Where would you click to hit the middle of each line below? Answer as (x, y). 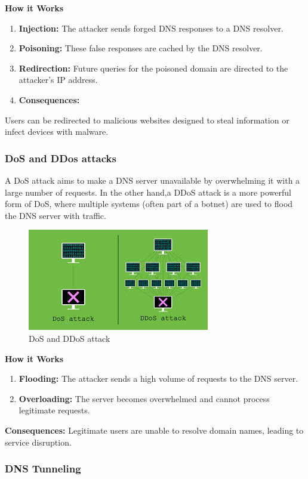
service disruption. (38, 442)
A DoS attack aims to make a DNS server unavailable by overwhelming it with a (153, 180)
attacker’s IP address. (58, 80)
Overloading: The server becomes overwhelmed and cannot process (144, 398)
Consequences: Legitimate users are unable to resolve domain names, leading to (154, 430)
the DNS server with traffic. (56, 215)
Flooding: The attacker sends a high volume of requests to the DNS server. (158, 378)
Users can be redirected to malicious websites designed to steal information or (147, 120)
